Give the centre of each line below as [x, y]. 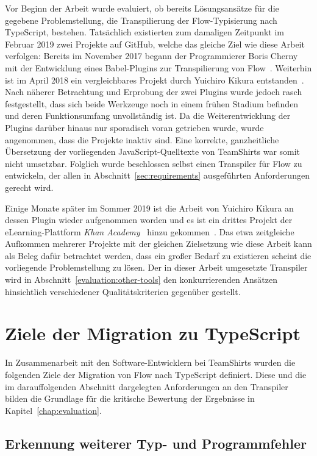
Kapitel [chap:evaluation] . [53, 410]
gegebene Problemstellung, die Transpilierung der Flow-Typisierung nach [141, 20]
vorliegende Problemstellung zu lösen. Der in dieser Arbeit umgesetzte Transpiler [156, 267]
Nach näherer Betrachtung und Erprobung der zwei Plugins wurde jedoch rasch [154, 92]
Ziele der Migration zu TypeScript [153, 333]
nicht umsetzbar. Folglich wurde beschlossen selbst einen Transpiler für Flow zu [154, 163]
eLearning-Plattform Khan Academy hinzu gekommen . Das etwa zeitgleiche [150, 231]
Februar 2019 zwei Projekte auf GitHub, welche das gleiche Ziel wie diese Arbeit [155, 44]
